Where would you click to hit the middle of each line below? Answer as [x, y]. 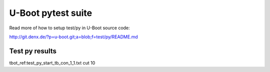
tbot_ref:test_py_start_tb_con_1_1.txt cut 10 [52, 63]
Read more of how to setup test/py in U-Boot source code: [69, 28]
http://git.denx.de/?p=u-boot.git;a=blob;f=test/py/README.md [73, 37]
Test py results [33, 51]
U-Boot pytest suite [51, 13]
